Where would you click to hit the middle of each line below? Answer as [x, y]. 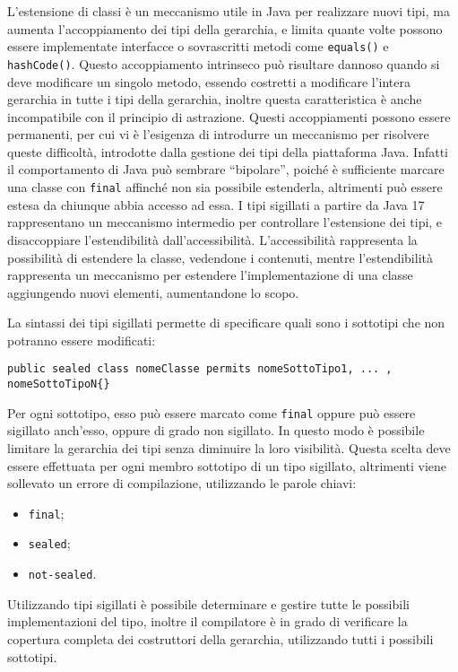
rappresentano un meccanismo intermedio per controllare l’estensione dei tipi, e [225, 222]
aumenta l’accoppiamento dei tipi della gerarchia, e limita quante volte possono [225, 28]
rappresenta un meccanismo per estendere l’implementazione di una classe [210, 275]
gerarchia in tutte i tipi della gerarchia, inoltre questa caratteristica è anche [215, 99]
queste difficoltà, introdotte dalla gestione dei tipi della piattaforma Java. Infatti [228, 151]
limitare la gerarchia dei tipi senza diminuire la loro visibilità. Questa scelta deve [229, 448]
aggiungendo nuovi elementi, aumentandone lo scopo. [153, 292]
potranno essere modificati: [82, 340]
